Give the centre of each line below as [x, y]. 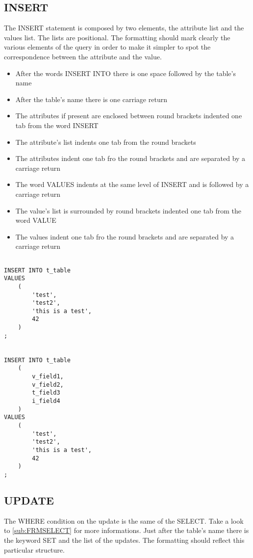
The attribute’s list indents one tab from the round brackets [106, 142]
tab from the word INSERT [57, 125]
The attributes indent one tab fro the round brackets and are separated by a [130, 158]
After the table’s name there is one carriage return [91, 99]
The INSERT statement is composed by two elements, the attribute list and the [124, 28]
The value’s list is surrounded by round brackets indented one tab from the [128, 210]
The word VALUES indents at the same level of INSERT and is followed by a [132, 184]
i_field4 [46, 401]
